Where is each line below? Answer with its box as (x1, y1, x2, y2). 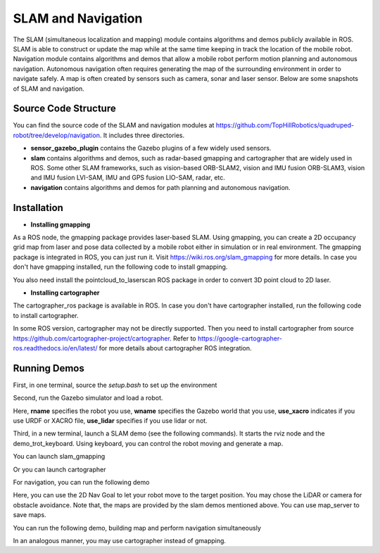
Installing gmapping (30, 220, 91, 229)
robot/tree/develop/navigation (13, 131, 100, 139)
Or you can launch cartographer (13, 465, 106, 473)
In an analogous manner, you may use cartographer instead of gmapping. (13, 536, 227, 545)
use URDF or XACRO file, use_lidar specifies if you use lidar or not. (13, 417, 208, 425)
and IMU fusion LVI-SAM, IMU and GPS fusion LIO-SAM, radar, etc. (30, 173, 225, 182)
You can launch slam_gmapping (13, 452, 106, 461)
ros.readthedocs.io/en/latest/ (13, 343, 98, 352)
